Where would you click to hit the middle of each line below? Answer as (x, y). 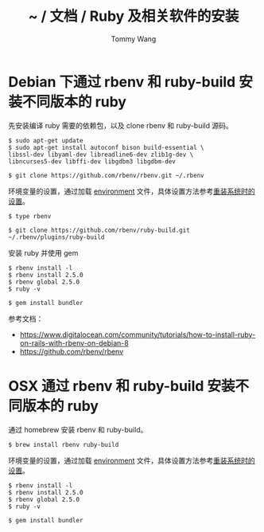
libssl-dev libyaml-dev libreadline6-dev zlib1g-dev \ (101, 155)
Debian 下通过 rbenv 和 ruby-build (122, 82)
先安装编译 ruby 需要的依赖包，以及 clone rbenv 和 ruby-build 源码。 (120, 125)
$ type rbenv (30, 216)
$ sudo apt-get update (46, 140)
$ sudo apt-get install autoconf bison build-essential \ (106, 147)
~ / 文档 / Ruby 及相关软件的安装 (134, 16)
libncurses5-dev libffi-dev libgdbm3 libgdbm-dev (92, 161)
